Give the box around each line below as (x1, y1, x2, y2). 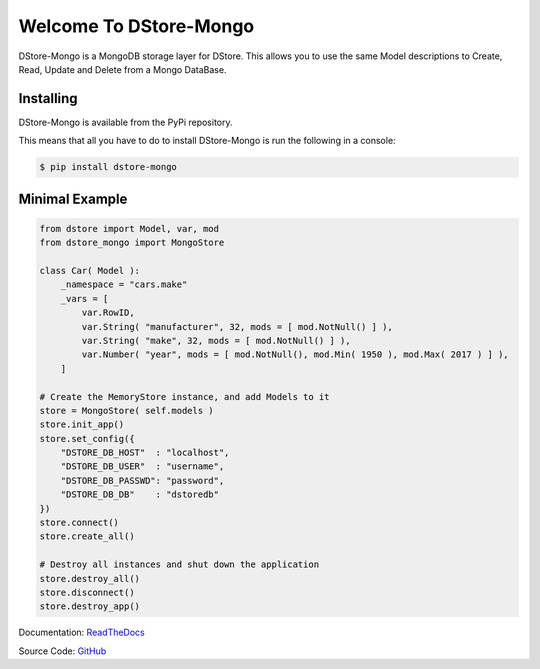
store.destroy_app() (39, 601, 140, 612)
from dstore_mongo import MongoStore (39, 237, 225, 249)
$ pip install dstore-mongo (39, 161, 177, 173)
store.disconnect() (39, 586, 135, 598)
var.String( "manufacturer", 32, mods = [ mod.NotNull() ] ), (81, 321, 394, 332)
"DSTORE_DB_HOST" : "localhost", (60, 447, 230, 459)
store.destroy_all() (39, 573, 140, 584)
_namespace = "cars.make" (60, 279, 188, 290)
